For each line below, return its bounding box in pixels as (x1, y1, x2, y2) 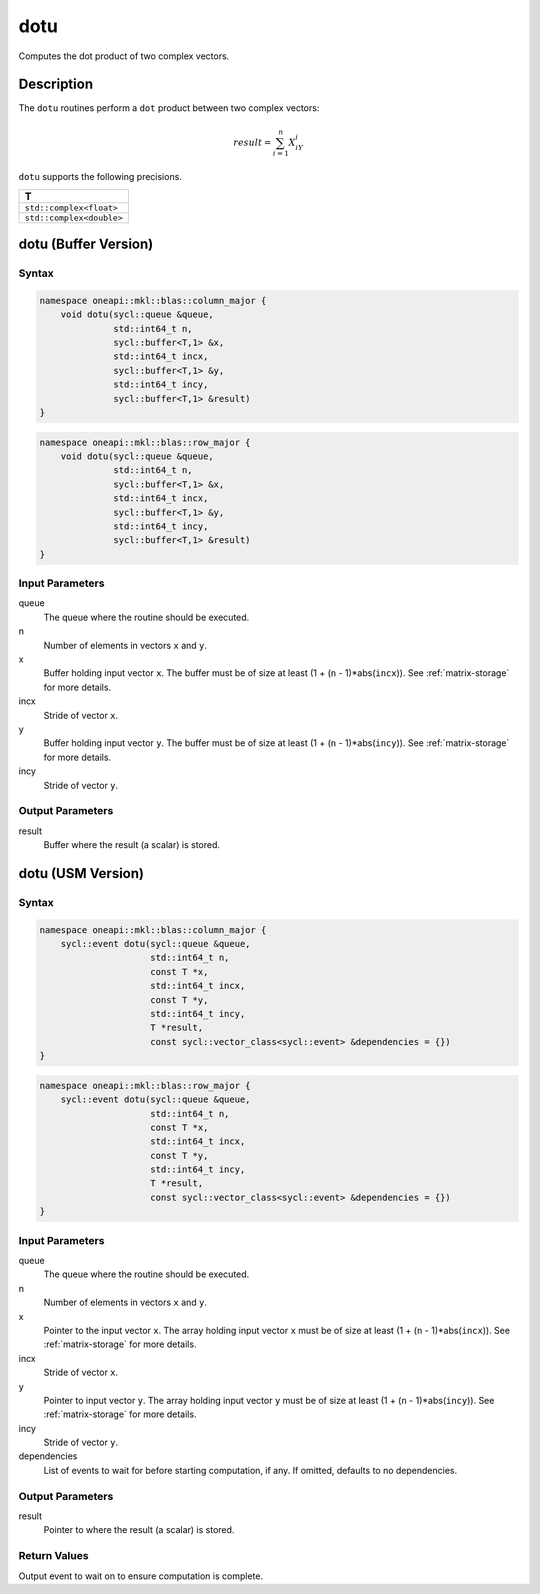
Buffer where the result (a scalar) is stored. (43, 839, 220, 851)
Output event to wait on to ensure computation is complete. (18, 1570, 264, 1582)
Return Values (18, 1549, 89, 1563)
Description (18, 76, 94, 93)
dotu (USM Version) (18, 865, 145, 882)
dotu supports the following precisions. (18, 171, 182, 183)
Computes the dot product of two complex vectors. (18, 50, 230, 62)
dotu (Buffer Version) (18, 236, 154, 253)
